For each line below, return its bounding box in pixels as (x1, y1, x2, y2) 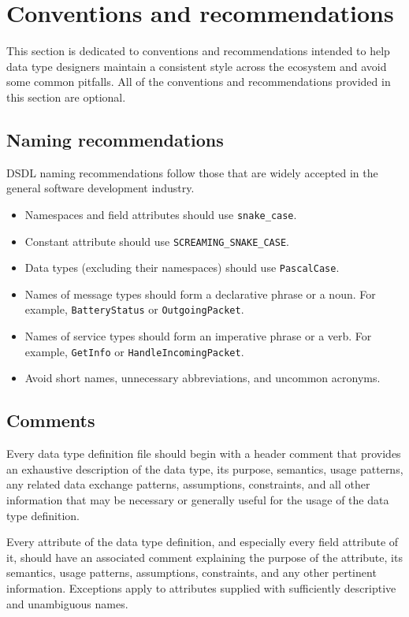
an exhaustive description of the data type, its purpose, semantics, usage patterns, (6, 460, 403, 477)
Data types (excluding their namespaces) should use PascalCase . (24, 259, 340, 276)
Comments (6, 408, 95, 433)
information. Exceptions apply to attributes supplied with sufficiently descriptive (6, 579, 396, 596)
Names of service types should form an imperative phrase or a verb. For (24, 328, 372, 344)
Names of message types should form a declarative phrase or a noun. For (24, 285, 376, 302)
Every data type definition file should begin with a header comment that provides (6, 445, 401, 462)
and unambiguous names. (6, 595, 128, 611)
